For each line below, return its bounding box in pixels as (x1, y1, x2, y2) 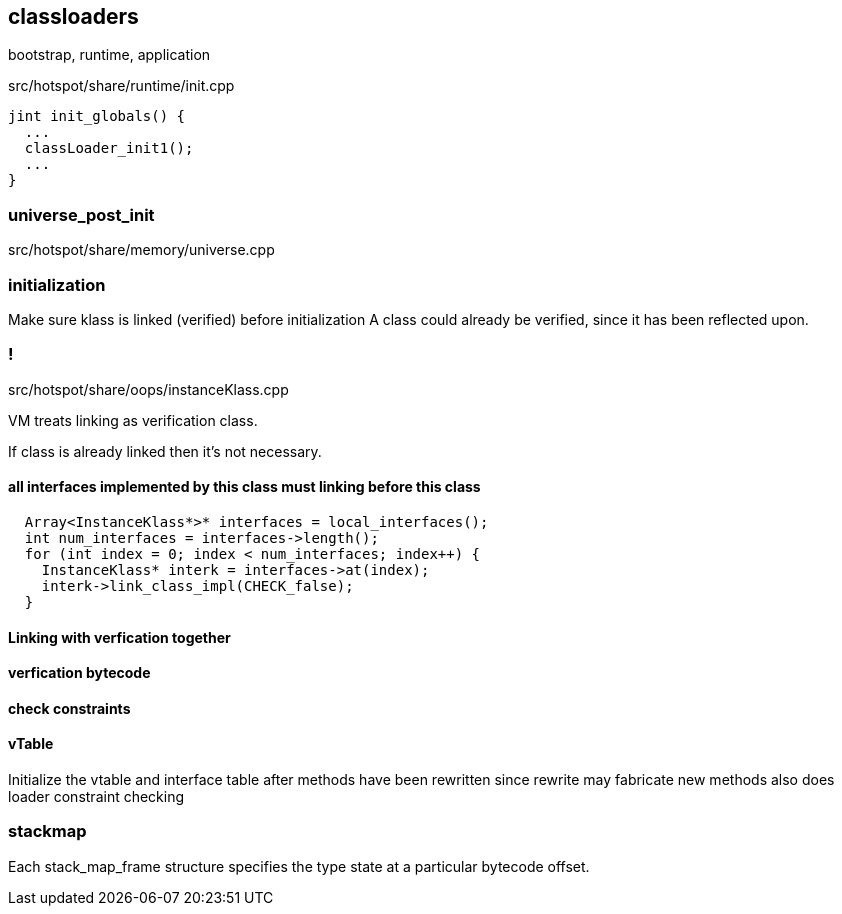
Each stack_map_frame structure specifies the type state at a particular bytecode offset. (8, 857, 590, 875)
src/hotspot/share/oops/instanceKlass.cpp (8, 380, 289, 398)
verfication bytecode (8, 664, 151, 682)
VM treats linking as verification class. (8, 411, 258, 429)
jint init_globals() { (8, 108, 186, 125)
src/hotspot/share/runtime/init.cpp (8, 77, 235, 95)
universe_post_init (8, 204, 155, 225)
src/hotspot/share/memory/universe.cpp (8, 241, 275, 259)
